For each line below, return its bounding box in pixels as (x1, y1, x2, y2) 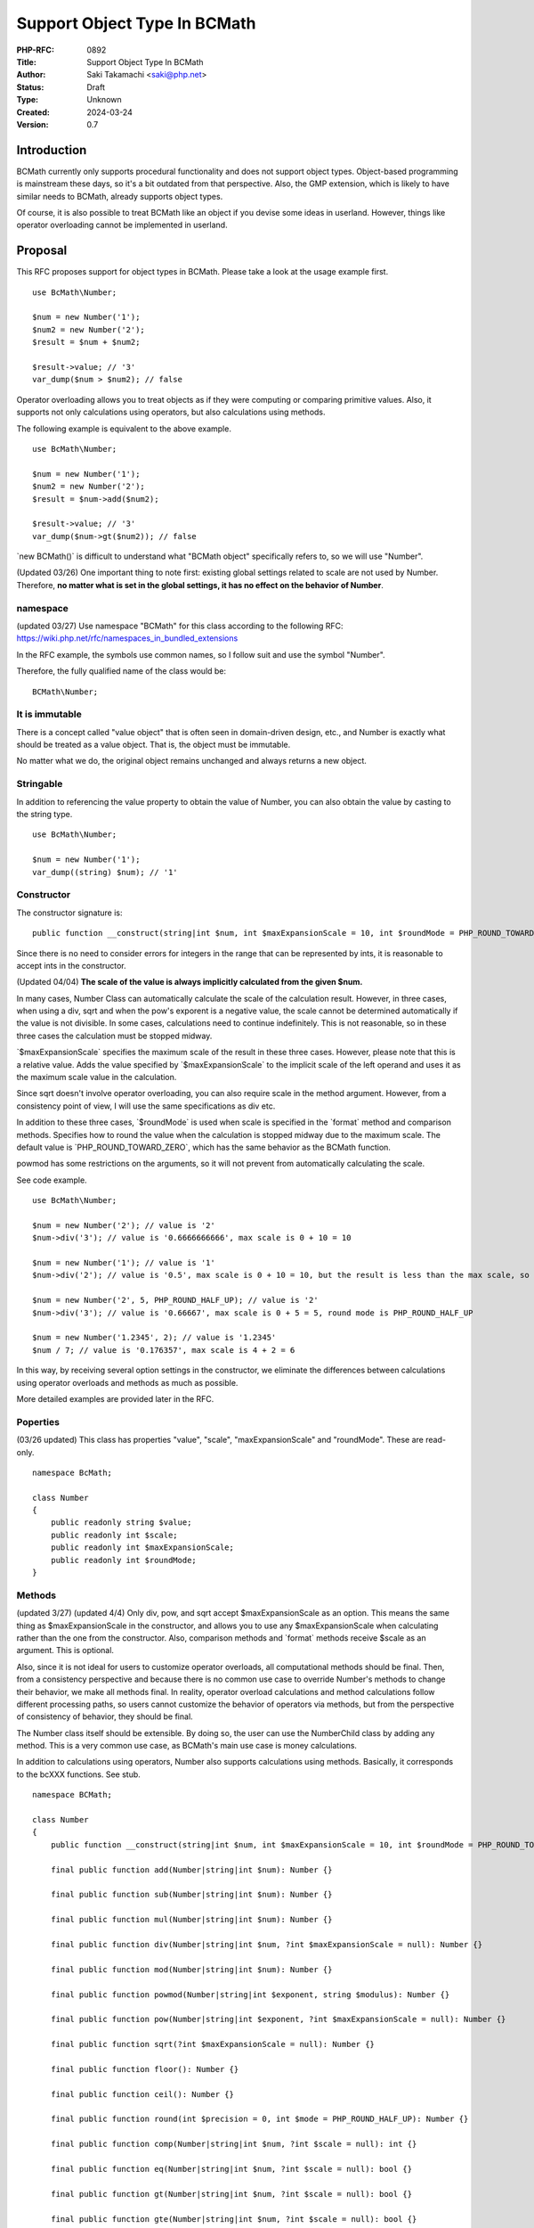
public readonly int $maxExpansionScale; (50, 1543, 235, 1552)
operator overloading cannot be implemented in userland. (16, 219, 228, 231)
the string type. (16, 809, 73, 820)
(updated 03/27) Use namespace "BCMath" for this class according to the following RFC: (16, 620, 344, 631)
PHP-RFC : (16, 45, 55, 55)
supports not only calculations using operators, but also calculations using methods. (16, 406, 326, 418)
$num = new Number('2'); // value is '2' (32, 1220, 215, 1230)
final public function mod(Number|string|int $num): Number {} (50, 1964, 333, 1974)
